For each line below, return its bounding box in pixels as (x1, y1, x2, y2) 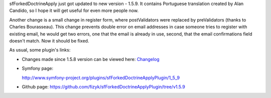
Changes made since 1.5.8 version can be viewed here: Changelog (22, 56, 160, 62)
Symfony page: (22, 65, 54, 71)
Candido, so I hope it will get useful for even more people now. (9, 7, 139, 13)
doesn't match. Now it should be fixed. (9, 37, 89, 43)
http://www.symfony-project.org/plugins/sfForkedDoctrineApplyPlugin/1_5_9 (22, 74, 180, 80)
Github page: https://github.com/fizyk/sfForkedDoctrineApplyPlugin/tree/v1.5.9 (22, 83, 185, 89)
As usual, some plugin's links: (9, 47, 71, 53)
